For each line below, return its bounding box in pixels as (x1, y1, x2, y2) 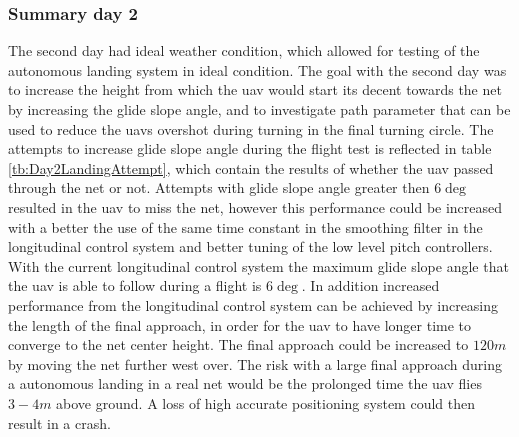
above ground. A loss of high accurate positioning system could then (56, 392, 476, 413)
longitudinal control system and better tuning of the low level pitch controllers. (8, 236, 493, 257)
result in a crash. (8, 412, 111, 433)
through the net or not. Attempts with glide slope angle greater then (8, 177, 430, 198)
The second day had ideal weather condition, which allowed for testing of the (8, 40, 480, 61)
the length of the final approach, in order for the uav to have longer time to (8, 314, 472, 335)
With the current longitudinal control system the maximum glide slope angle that (8, 255, 509, 276)
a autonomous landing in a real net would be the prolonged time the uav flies (8, 373, 482, 394)
